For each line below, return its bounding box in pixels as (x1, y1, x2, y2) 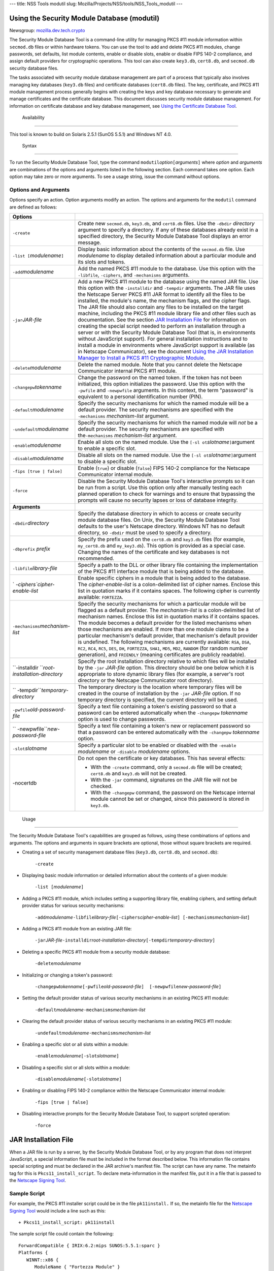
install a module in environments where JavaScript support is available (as (78, 342, 255, 349)
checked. (90, 783, 113, 790)
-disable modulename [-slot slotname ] (35, 1076, 122, 1082)
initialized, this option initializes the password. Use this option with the (78, 380, 246, 387)
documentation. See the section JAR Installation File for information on (78, 316, 247, 323)
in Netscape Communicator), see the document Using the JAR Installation (78, 348, 254, 355)
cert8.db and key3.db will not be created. (90, 770, 187, 777)
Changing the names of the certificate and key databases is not (78, 549, 229, 556)
